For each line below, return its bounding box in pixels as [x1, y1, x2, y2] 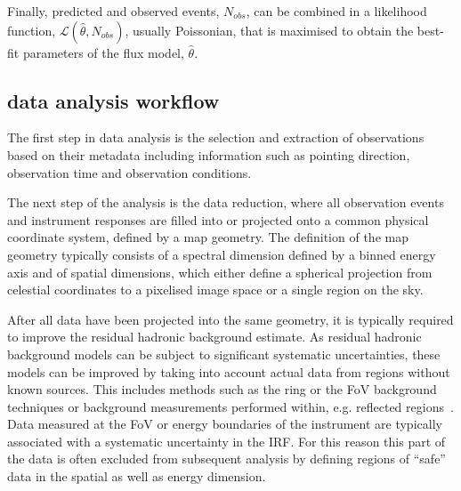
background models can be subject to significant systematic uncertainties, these [7, 344, 441, 363]
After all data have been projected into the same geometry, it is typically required [7, 310, 454, 328]
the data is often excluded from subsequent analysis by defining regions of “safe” [7, 449, 446, 468]
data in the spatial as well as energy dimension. [7, 467, 266, 486]
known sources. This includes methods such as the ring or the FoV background [7, 380, 437, 398]
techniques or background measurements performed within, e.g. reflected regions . [7, 397, 454, 415]
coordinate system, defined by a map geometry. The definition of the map [7, 228, 408, 246]
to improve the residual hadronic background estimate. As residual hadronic [7, 327, 422, 346]
